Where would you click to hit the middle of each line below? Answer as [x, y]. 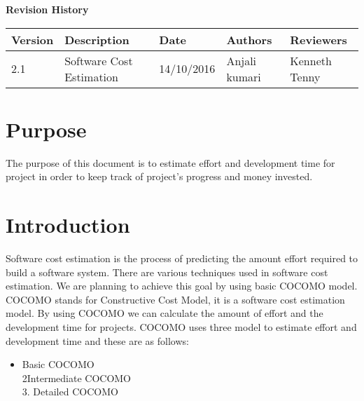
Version [33, 39]
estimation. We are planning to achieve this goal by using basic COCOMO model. [182, 286]
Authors [249, 39]
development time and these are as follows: [97, 340]
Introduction [68, 225]
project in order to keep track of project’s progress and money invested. [159, 176]
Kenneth [311, 60]
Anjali [241, 60]
